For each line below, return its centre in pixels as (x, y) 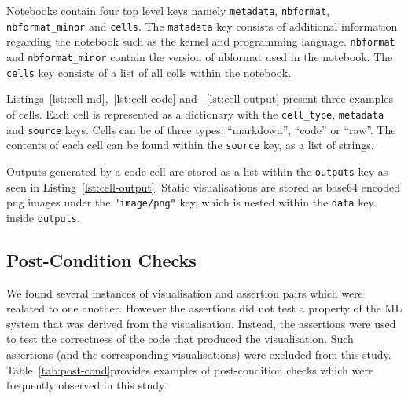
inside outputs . (43, 217)
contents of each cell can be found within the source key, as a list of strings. (190, 145)
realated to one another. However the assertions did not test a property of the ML (204, 308)
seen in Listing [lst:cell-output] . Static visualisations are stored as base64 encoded (204, 186)
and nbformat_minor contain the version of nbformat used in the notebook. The (200, 56)
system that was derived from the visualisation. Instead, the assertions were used (201, 323)
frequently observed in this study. (87, 385)
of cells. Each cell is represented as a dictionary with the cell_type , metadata (195, 113)
